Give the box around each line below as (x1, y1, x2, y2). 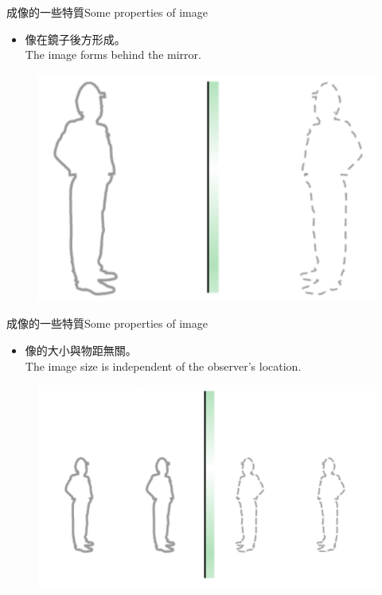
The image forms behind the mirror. (25, 46, 201, 63)
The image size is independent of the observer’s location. (25, 357, 302, 374)
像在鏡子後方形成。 (25, 30, 126, 47)
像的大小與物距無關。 (25, 341, 137, 358)
